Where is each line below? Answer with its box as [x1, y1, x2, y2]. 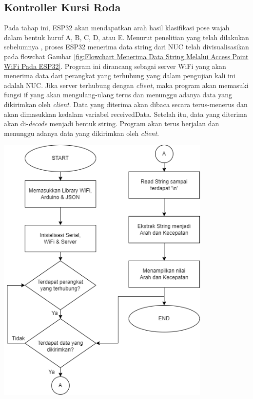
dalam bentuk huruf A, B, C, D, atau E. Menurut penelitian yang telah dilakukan [4, 32, 249, 42]
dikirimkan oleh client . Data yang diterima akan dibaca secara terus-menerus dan [4, 99, 248, 109]
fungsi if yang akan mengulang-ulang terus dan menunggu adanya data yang [4, 89, 233, 100]
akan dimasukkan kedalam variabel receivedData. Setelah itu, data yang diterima [4, 109, 247, 119]
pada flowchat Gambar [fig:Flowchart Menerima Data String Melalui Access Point [4, 51, 249, 61]
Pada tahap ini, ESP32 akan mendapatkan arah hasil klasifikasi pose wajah [4, 22, 230, 33]
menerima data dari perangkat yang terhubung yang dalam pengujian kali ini [4, 70, 235, 81]
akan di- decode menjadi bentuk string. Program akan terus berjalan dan [4, 118, 219, 129]
